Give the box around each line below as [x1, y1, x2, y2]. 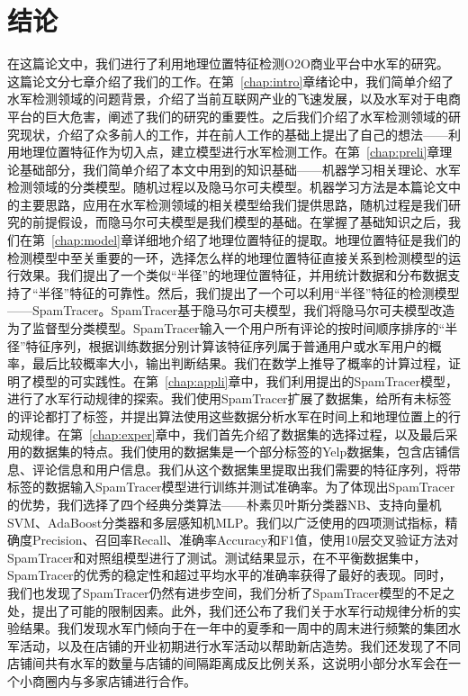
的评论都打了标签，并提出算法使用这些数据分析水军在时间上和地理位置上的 [7, 407, 448, 425]
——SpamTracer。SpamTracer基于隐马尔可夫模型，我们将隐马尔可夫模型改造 [7, 301, 455, 320]
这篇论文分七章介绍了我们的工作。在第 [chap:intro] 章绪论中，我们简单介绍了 [7, 71, 454, 90]
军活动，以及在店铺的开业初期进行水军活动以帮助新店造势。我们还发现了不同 [7, 636, 461, 655]
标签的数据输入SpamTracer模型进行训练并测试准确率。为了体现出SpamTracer [7, 477, 455, 496]
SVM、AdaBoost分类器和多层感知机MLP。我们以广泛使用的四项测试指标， [7, 512, 445, 531]
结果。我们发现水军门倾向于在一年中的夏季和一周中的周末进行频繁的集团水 [19, 619, 461, 637]
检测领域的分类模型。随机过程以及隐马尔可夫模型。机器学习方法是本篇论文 [7, 177, 448, 196]
